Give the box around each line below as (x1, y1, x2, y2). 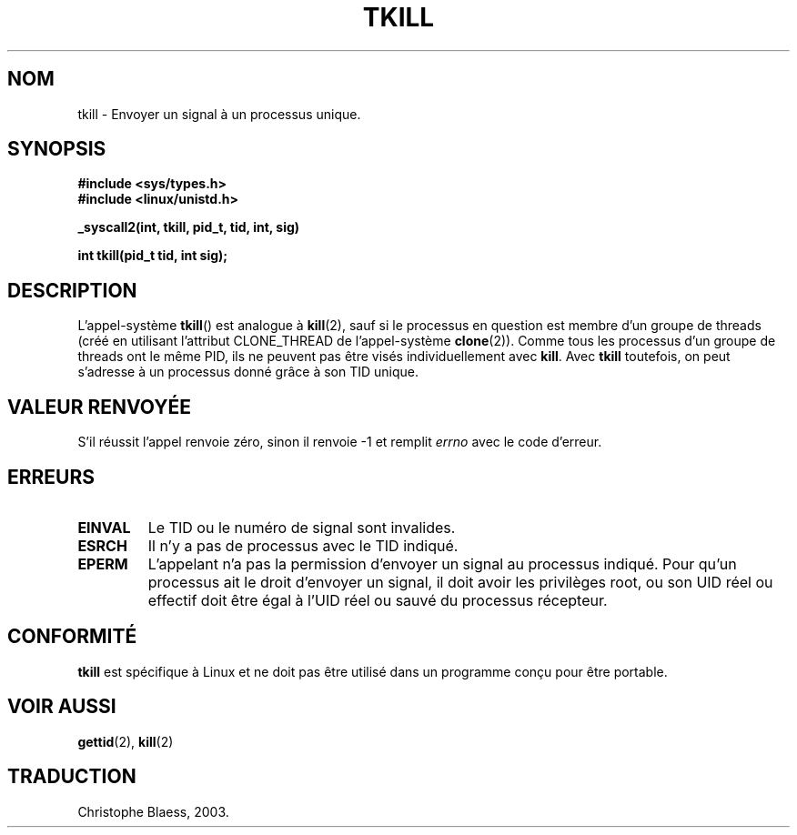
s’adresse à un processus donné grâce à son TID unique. (77, 364, 419, 380)
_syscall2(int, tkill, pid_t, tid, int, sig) (77, 219, 300, 236)
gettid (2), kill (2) (77, 733, 174, 749)
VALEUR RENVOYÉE (7, 395, 191, 418)
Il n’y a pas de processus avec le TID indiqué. (147, 536, 459, 555)
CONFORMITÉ (7, 625, 137, 649)
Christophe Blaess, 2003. (77, 803, 229, 820)
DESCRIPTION (7, 278, 137, 302)
